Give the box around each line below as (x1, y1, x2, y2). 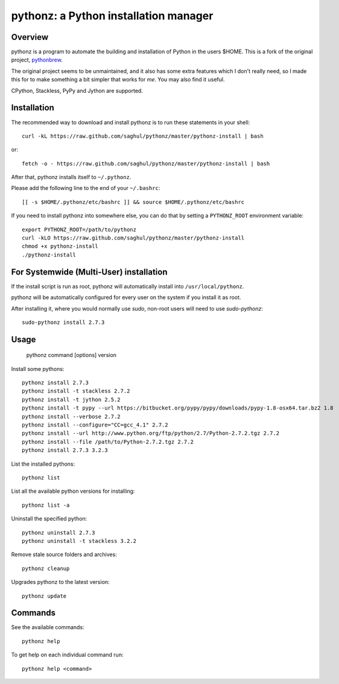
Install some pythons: (11, 365, 65, 372)
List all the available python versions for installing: (11, 487, 135, 495)
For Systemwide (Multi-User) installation (11, 267, 168, 277)
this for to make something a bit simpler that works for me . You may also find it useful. (11, 76, 225, 83)
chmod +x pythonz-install (22, 243, 99, 250)
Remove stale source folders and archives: (11, 551, 117, 558)
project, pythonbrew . (11, 56, 63, 63)
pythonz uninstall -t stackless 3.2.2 (22, 537, 137, 544)
